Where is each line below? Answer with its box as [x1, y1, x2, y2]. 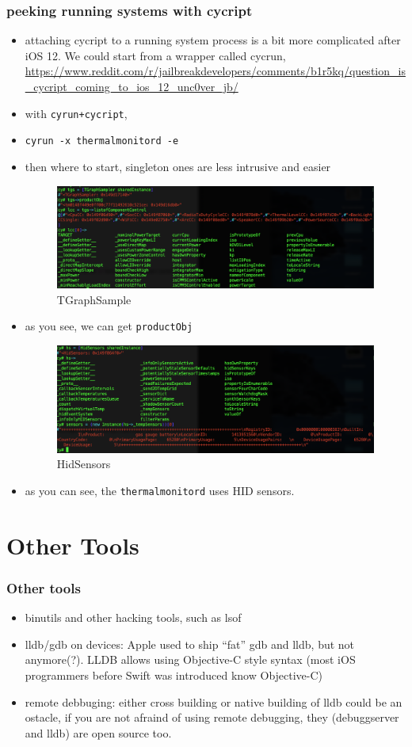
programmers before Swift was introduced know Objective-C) [25, 666, 323, 683]
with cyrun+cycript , [25, 105, 128, 121]
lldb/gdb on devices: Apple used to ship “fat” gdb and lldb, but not [25, 635, 355, 652]
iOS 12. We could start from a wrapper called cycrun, [25, 47, 286, 63]
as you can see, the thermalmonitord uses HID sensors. [25, 482, 295, 498]
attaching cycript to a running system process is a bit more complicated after [25, 32, 401, 48]
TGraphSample [56, 291, 132, 307]
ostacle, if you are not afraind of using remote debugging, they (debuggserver [25, 709, 399, 726]
